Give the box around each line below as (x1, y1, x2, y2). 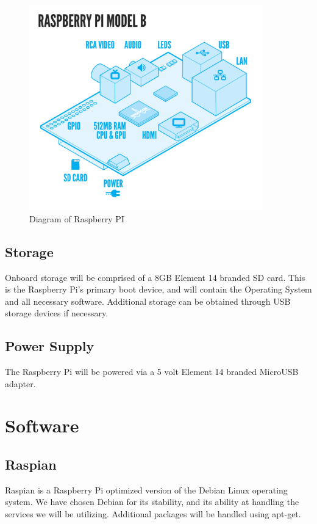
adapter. (5, 377, 36, 390)
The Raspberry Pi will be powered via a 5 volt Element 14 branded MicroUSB (5, 365, 299, 378)
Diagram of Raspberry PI (29, 212, 124, 225)
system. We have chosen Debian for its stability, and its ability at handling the (5, 495, 299, 508)
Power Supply (5, 337, 94, 355)
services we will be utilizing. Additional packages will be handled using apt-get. (5, 508, 301, 520)
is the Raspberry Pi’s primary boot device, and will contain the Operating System (5, 283, 312, 296)
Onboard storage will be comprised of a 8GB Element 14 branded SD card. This (5, 271, 305, 283)
